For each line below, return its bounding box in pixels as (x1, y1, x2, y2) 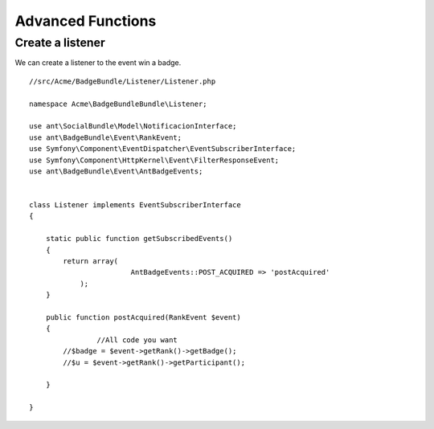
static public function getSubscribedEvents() (45, 234, 233, 243)
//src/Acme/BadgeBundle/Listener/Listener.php (29, 76, 216, 86)
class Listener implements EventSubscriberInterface (29, 201, 241, 210)
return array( (63, 257, 119, 266)
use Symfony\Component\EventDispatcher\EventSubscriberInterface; (29, 145, 297, 153)
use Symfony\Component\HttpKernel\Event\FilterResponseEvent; (29, 155, 280, 165)
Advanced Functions (14, 12, 157, 30)
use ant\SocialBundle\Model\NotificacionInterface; (29, 121, 237, 131)
